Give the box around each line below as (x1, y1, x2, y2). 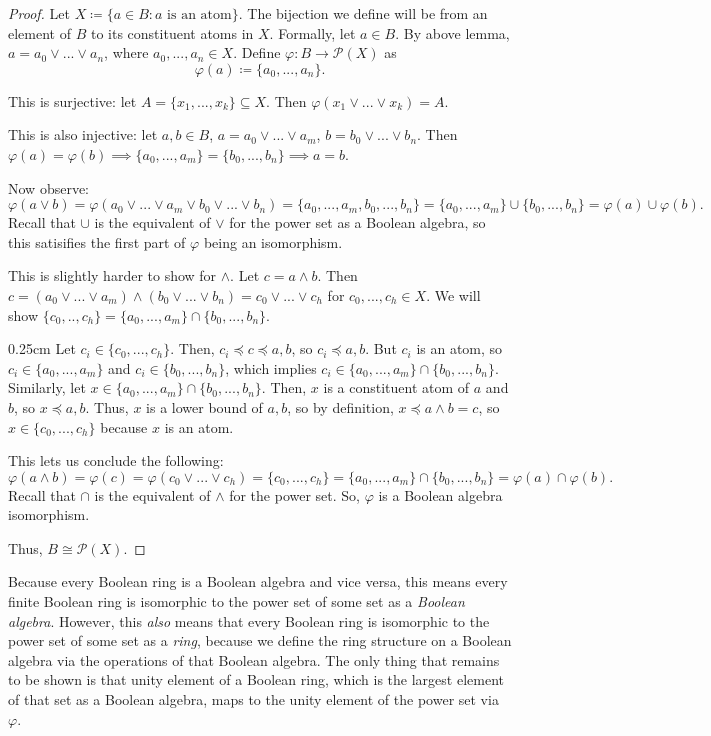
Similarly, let (8, 377, 86, 398)
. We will (426, 284, 481, 305)
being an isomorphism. (203, 231, 343, 252)
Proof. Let (8, 3, 70, 23)
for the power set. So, (229, 484, 360, 505)
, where (104, 42, 149, 63)
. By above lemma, (395, 22, 510, 43)
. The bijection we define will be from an (238, 3, 488, 23)
